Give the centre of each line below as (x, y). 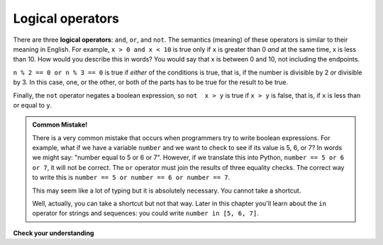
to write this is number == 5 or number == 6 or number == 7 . (131, 178)
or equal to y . (33, 105)
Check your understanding (54, 233)
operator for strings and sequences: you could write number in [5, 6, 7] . (145, 213)
